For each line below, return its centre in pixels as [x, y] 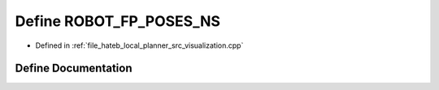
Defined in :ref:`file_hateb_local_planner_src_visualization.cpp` [139, 45]
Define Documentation [74, 69]
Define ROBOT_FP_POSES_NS [118, 21]
